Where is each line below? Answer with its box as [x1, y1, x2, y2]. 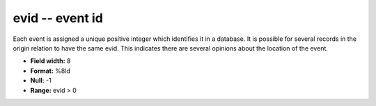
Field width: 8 [30, 57, 71, 65]
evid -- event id [13, 10, 104, 26]
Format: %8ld [30, 67, 71, 75]
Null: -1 [30, 76, 52, 85]
